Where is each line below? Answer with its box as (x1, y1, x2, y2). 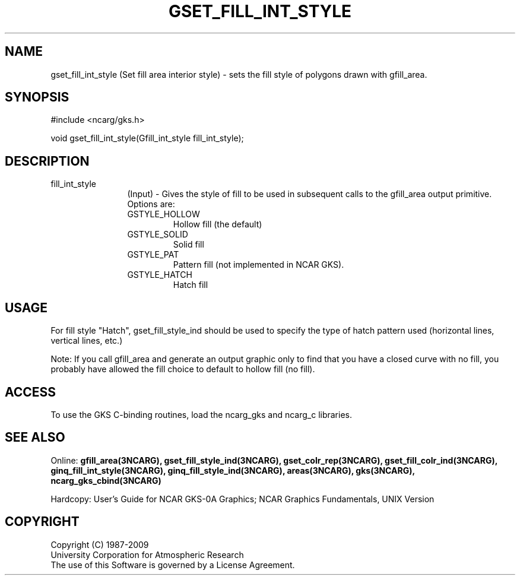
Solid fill (173, 239, 204, 250)
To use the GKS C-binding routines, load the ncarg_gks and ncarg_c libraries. (50, 409, 353, 420)
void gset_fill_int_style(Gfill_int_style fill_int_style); (50, 133, 244, 144)
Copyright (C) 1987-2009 (50, 539, 149, 550)
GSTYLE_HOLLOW (127, 209, 200, 220)
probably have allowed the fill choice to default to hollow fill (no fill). (50, 364, 315, 375)
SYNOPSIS (5, 90, 69, 105)
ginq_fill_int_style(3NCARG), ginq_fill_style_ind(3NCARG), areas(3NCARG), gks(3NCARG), (50, 465, 415, 476)
